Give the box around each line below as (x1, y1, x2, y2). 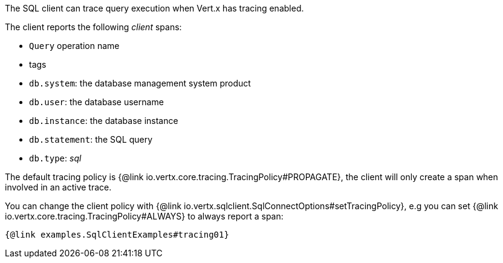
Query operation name (29, 41, 120, 51)
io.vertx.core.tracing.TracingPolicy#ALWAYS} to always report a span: (5, 211, 284, 221)
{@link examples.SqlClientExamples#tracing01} (5, 230, 229, 239)
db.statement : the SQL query (29, 134, 152, 144)
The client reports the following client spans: (5, 22, 182, 32)
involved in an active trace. (5, 182, 112, 192)
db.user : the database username (29, 97, 164, 107)
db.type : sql (29, 153, 82, 163)
